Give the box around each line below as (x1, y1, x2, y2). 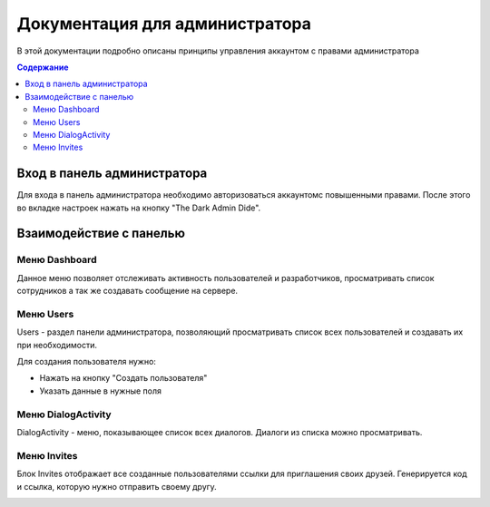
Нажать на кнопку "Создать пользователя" (39, 373, 208, 384)
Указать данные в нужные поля (39, 385, 162, 396)
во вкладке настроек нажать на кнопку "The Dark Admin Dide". (16, 202, 261, 213)
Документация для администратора (16, 14, 312, 34)
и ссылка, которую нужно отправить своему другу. (16, 481, 217, 492)
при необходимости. (16, 339, 97, 350)
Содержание (16, 62, 69, 73)
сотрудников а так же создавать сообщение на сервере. (16, 286, 239, 297)
